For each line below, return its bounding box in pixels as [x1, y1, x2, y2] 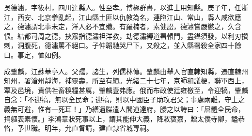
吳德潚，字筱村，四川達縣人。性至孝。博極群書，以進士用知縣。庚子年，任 [4, 2, 241, 12]
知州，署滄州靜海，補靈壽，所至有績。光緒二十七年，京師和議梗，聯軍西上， [4, 76, 248, 86]
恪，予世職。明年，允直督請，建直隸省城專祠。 [4, 123, 153, 133]
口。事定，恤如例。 [4, 49, 65, 60]
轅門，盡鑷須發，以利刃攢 [166, 30, 248, 41]
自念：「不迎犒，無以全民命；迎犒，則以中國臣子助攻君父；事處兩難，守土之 [4, 94, 245, 105]
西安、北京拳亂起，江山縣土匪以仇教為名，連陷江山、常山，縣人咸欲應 [17, 12, 241, 22]
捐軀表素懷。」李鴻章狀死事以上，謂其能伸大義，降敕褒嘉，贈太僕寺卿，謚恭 [4, 113, 245, 123]
